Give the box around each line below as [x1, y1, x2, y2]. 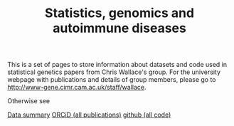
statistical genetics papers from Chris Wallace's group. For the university [7, 68, 221, 76]
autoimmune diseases [53, 20, 186, 36]
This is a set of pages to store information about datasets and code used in [7, 61, 228, 69]
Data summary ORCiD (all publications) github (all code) [7, 110, 171, 119]
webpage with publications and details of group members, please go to [7, 75, 216, 84]
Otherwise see [7, 97, 50, 105]
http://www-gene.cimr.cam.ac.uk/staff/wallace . [7, 83, 147, 92]
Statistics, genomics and [45, 5, 194, 21]
